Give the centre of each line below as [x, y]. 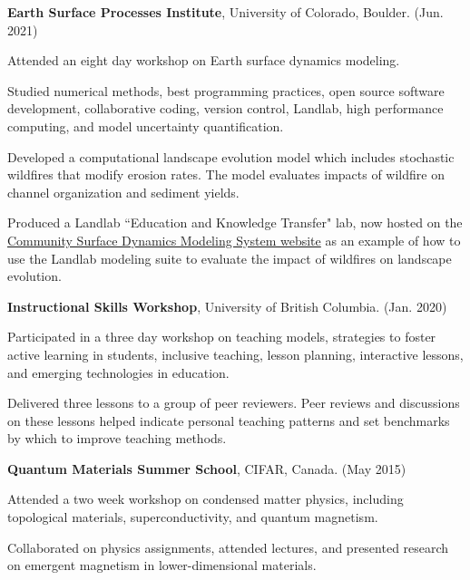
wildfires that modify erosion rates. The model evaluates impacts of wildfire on [226, 174]
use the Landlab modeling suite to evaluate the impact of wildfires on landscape [230, 258]
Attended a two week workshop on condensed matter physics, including [206, 499]
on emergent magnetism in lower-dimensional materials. [162, 565]
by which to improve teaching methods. [117, 438]
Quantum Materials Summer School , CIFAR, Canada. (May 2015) [207, 468]
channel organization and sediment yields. [123, 192]
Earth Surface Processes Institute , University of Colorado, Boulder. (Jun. [225, 12]
